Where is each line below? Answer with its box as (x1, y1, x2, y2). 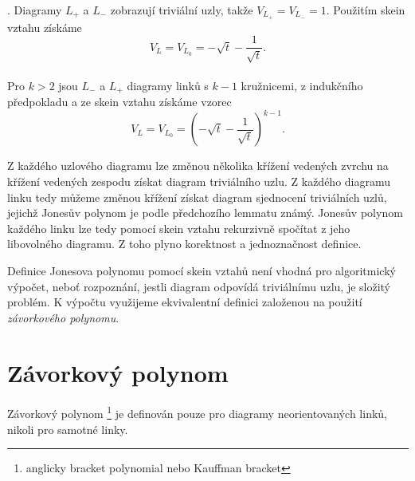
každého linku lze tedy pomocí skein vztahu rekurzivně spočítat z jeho (7, 219, 350, 236)
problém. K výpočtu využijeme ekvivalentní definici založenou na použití (7, 294, 362, 310)
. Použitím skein (326, 2, 405, 18)
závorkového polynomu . (7, 309, 119, 325)
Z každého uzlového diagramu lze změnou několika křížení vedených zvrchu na (7, 157, 389, 174)
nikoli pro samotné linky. (7, 420, 128, 437)
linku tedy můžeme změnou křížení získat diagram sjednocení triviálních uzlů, (7, 188, 387, 205)
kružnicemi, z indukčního (241, 77, 363, 93)
